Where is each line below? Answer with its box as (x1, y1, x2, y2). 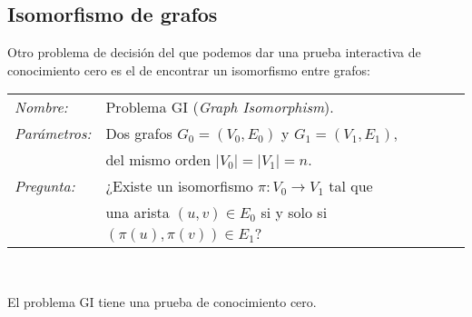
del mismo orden (105, 149, 211, 171)
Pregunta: (15, 175, 75, 197)
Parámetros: (15, 123, 92, 144)
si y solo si (261, 202, 328, 223)
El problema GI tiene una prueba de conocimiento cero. (7, 292, 317, 311)
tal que (329, 175, 373, 197)
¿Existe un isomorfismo (105, 175, 253, 197)
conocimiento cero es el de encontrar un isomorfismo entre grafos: (7, 60, 370, 79)
